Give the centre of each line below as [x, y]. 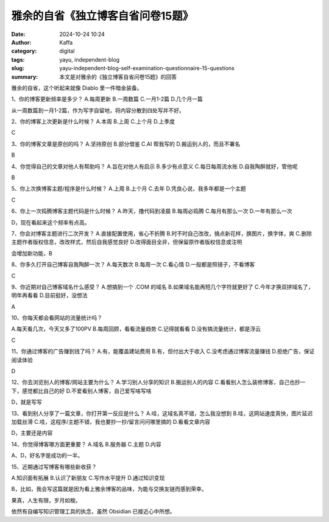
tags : [18, 59]
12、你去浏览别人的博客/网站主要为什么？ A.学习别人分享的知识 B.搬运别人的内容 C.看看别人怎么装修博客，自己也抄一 [158, 382]
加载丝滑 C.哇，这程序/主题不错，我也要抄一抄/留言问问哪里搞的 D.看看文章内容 [111, 422]
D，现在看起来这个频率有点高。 [51, 222]
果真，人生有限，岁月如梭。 [46, 500]
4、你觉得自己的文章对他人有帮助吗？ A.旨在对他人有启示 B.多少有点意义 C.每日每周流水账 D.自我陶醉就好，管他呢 [154, 166]
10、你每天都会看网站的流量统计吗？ [57, 318]
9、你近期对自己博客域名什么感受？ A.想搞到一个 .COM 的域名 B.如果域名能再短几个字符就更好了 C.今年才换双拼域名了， [162, 287]
